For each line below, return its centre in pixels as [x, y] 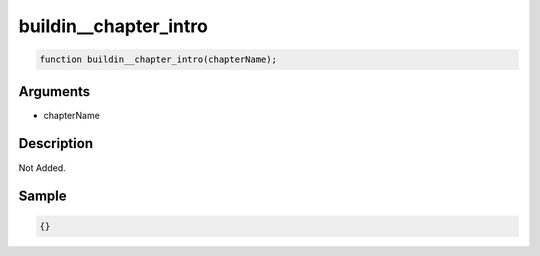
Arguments [54, 91]
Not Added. [42, 167]
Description [56, 143]
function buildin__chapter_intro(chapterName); [158, 59]
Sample [42, 196]
